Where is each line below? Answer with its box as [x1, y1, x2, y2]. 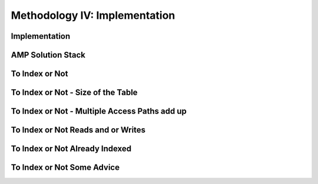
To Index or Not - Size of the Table [11, 88, 138, 98]
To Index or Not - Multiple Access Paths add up [11, 106, 187, 116]
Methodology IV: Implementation [11, 9, 175, 22]
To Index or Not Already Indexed [11, 144, 132, 154]
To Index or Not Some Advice [11, 162, 120, 173]
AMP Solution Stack [11, 50, 85, 60]
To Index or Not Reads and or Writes [11, 125, 146, 135]
